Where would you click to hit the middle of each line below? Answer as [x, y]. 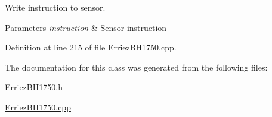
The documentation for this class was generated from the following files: [136, 67]
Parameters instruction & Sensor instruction [86, 27]
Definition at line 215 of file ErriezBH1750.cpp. [91, 47]
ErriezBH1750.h [34, 87]
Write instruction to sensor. [55, 7]
